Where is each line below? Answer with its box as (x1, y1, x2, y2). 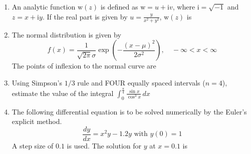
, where (172, 1, 195, 11)
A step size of (12, 140, 54, 150)
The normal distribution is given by (12, 29, 121, 39)
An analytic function (12, 1, 76, 11)
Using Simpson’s (12, 77, 62, 87)
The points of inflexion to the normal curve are (12, 60, 156, 71)
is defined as (100, 1, 138, 11)
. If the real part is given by (42, 11, 128, 21)
